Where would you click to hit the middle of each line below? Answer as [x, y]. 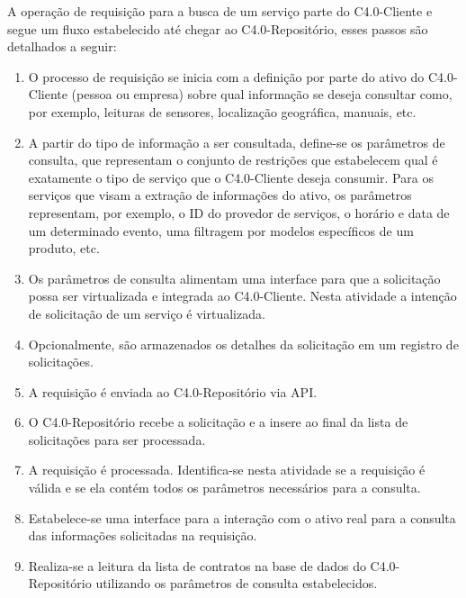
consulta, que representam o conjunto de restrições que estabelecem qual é [233, 160]
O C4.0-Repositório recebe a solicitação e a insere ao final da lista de [218, 422]
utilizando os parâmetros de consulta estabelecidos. [237, 583]
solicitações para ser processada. [117, 439]
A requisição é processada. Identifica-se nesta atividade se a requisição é [227, 470]
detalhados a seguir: [62, 46]
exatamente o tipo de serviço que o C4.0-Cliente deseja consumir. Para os [231, 177]
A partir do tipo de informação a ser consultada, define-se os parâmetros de [237, 142]
